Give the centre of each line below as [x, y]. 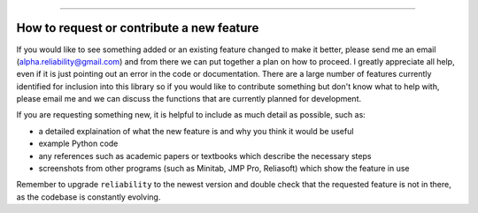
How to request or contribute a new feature [138, 28]
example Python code [78, 144]
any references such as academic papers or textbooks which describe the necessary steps [205, 156]
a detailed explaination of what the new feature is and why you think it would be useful [196, 131]
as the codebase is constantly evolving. [89, 197]
